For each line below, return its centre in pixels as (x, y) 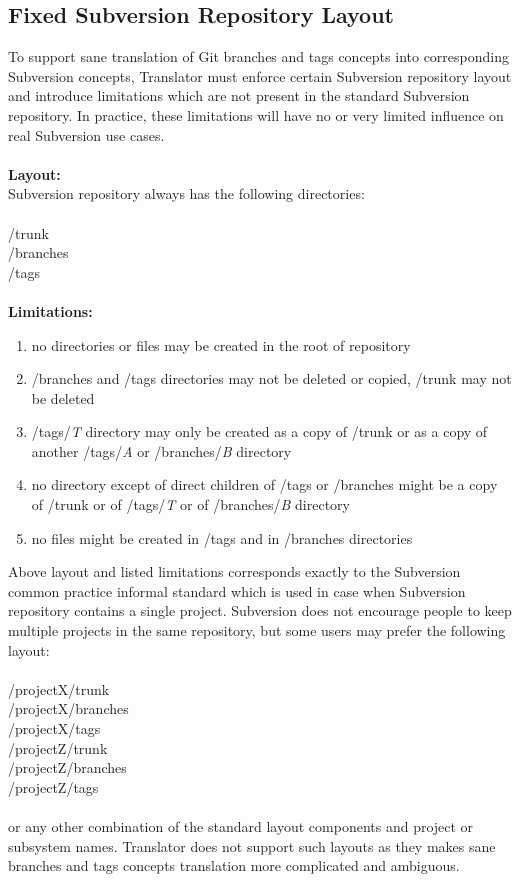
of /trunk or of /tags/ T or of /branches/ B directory (190, 504)
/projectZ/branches (67, 767)
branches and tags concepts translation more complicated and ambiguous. (234, 865)
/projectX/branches (68, 708)
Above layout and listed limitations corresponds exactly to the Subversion (234, 571)
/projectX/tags (54, 728)
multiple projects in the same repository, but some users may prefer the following (257, 630)
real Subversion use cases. (86, 134)
